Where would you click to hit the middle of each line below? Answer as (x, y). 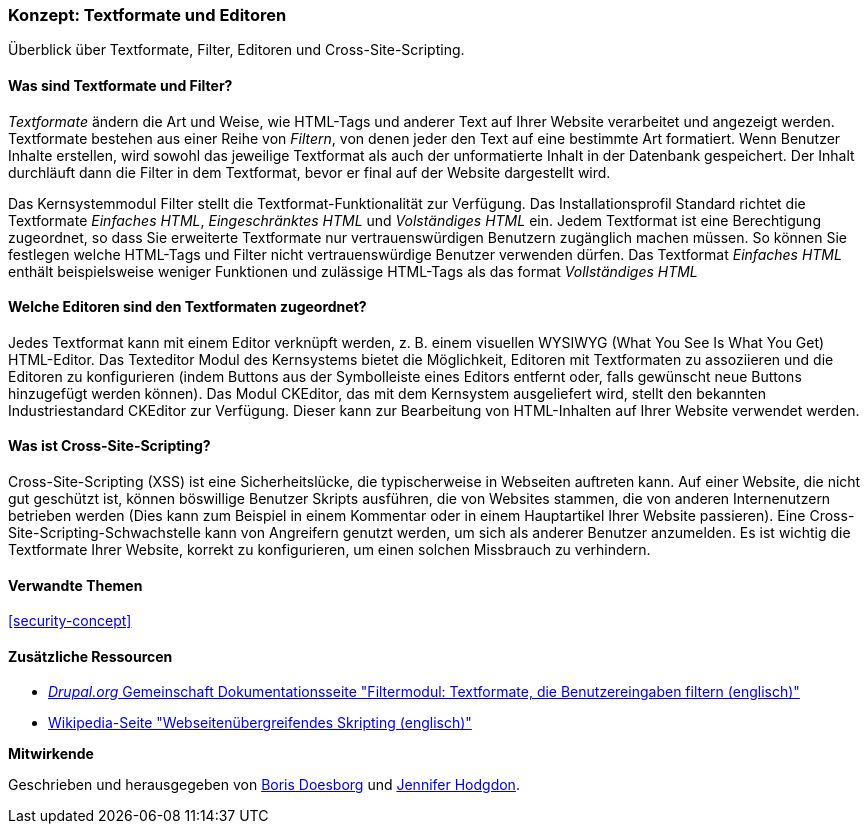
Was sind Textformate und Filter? (120, 85)
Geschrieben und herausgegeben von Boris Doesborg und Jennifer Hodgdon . (264, 785)
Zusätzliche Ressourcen (90, 656)
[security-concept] (70, 621)
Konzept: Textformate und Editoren (147, 15)
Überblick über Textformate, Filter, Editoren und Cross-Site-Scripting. (236, 50)
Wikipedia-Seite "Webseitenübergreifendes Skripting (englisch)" (260, 723)
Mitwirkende (51, 754)
